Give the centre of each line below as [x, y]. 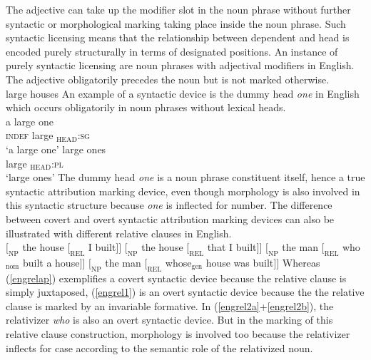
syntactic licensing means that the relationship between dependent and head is [178, 37]
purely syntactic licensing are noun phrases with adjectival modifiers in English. [180, 65]
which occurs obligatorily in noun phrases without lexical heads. [146, 107]
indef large [30, 135]
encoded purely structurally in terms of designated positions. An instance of [172, 51]
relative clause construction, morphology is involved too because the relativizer [178, 334]
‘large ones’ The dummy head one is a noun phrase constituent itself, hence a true [185, 177]
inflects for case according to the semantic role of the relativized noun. [159, 348]
